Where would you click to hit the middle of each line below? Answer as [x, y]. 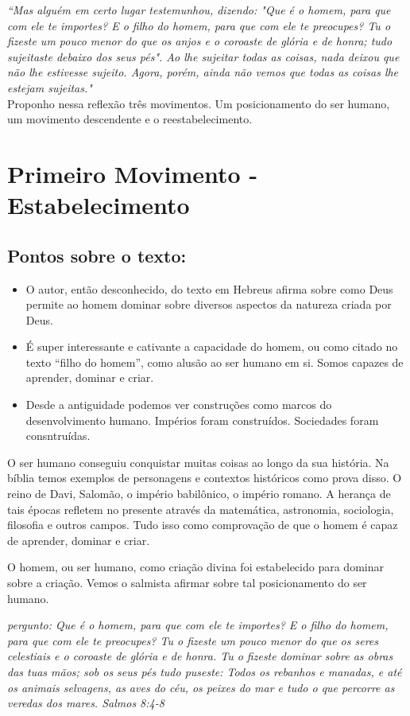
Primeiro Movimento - [133, 173]
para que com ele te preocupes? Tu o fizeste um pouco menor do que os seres [193, 640]
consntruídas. [58, 436]
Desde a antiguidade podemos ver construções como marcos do [179, 405]
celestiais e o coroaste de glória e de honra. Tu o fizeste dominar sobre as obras [200, 656]
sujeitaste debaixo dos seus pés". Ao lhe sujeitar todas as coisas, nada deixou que [203, 56]
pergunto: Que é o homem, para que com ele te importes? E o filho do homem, [198, 625]
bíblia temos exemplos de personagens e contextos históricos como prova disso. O [205, 478]
